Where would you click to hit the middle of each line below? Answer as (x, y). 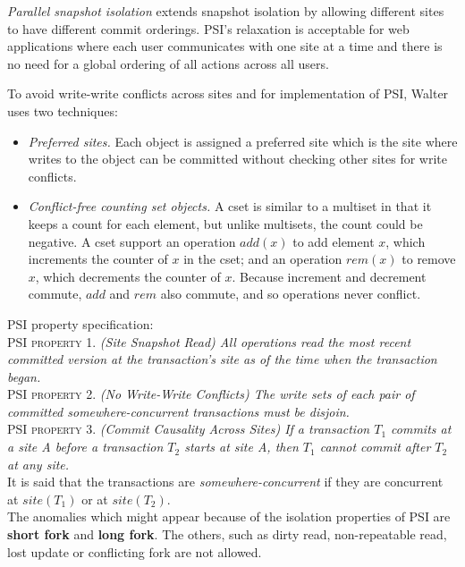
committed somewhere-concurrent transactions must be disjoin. (178, 411)
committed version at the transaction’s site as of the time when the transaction (222, 359)
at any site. (38, 464)
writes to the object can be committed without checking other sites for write (237, 159)
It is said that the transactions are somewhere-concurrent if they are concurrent (225, 482)
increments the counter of (98, 259)
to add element (334, 241)
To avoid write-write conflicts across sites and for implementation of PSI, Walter (228, 93)
